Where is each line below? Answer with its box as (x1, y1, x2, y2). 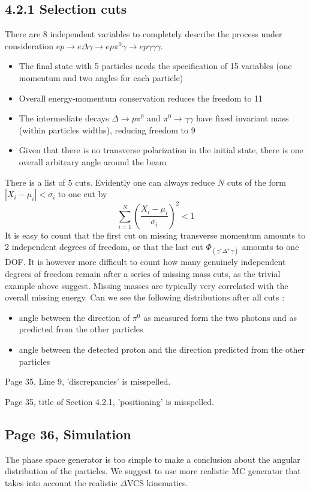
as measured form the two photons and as (143, 311, 297, 323)
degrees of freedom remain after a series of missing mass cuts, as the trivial (5, 267, 281, 280)
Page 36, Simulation (5, 424, 131, 443)
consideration (5, 39, 54, 52)
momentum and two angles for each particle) (19, 71, 183, 84)
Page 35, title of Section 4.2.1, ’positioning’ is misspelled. (5, 395, 214, 407)
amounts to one (242, 240, 299, 253)
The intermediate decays (19, 112, 109, 124)
